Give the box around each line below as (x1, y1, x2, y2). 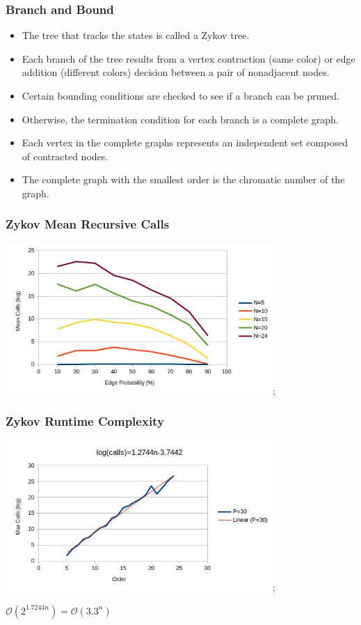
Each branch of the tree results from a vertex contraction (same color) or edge (22, 51, 355, 65)
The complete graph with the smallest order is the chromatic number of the (22, 172, 345, 187)
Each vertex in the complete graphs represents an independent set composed (22, 135, 348, 150)
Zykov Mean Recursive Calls (6, 215, 170, 233)
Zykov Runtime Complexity (6, 412, 164, 430)
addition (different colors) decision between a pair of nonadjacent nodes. (22, 65, 330, 79)
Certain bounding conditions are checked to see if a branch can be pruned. (22, 88, 339, 102)
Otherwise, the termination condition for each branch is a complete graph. (22, 111, 339, 126)
